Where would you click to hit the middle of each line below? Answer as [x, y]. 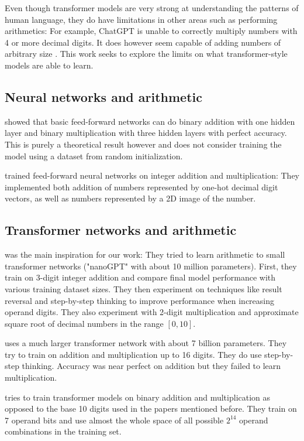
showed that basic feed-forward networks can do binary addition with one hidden [150, 121]
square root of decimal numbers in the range [84, 323]
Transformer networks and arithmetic [121, 230]
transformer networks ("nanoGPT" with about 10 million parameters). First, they [151, 266]
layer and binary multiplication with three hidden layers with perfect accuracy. [146, 133]
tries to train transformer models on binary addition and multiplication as [138, 397]
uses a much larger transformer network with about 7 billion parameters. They [146, 343]
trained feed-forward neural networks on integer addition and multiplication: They [152, 175]
